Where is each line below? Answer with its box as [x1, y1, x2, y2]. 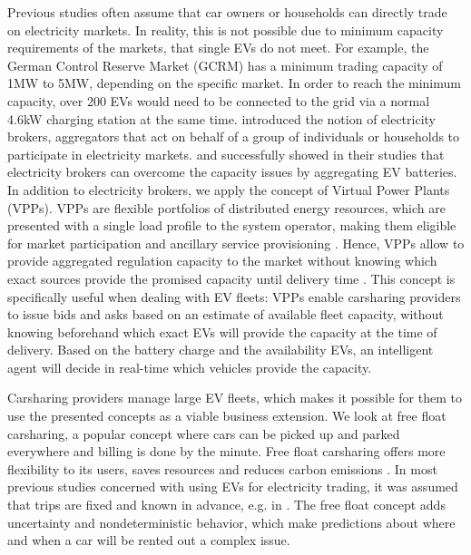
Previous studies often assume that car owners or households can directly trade [7, 3, 447, 21]
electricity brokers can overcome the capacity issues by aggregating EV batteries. [7, 162, 457, 181]
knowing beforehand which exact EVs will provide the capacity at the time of [7, 322, 437, 341]
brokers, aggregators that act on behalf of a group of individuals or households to [7, 127, 460, 146]
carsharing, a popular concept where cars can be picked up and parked [7, 424, 400, 443]
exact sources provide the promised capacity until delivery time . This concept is [7, 268, 456, 287]
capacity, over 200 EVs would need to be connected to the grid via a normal [7, 91, 430, 110]
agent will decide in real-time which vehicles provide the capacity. [7, 357, 372, 376]
